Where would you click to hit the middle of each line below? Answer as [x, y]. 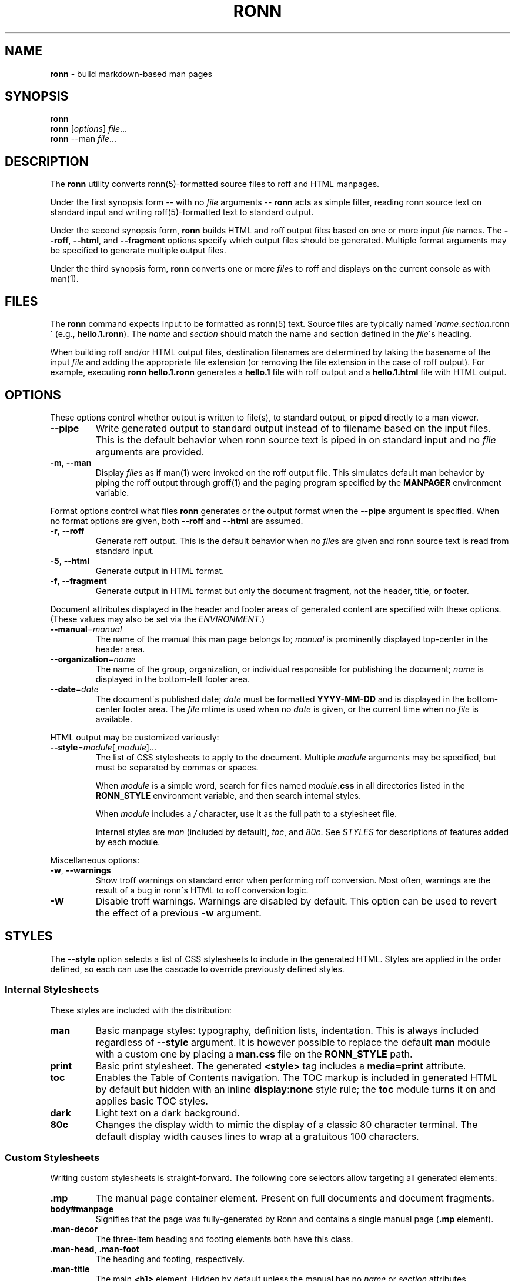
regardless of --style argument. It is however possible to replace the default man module [293, 1042]
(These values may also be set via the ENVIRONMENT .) [158, 619]
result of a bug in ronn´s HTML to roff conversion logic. [202, 890]
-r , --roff [67, 531]
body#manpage [82, 1209]
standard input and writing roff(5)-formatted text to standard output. [182, 212]
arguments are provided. [150, 451]
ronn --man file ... [83, 139]
